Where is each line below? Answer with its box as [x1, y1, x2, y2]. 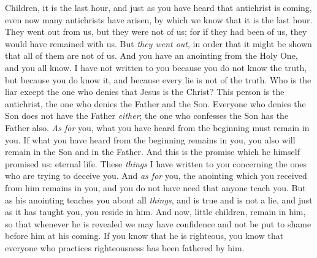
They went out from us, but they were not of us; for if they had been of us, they [5, 25, 307, 38]
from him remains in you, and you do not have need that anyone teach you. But [5, 181, 306, 194]
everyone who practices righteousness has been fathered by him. [5, 241, 245, 254]
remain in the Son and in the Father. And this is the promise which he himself [5, 145, 300, 158]
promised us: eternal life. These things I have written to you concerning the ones [5, 157, 307, 170]
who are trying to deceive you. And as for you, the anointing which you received [5, 169, 307, 182]
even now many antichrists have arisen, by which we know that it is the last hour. [5, 13, 313, 26]
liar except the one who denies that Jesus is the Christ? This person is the [5, 85, 285, 98]
